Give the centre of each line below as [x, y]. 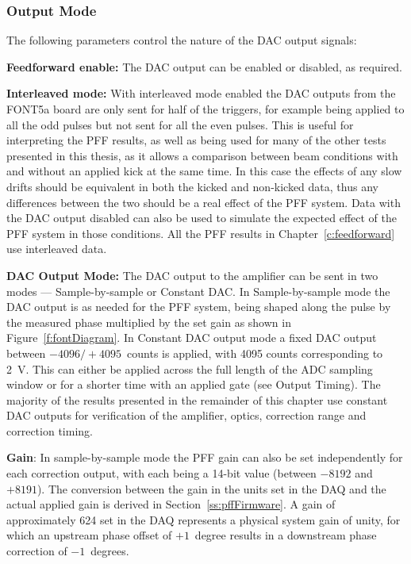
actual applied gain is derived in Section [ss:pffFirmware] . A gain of [171, 504]
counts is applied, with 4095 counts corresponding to [255, 353]
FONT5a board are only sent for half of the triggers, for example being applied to [205, 109]
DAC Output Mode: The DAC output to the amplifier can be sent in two [192, 275]
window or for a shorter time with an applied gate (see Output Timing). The [194, 384]
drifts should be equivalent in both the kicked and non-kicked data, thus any [192, 186]
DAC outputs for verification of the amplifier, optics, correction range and [186, 415]
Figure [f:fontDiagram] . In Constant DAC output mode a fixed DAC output [192, 338]
